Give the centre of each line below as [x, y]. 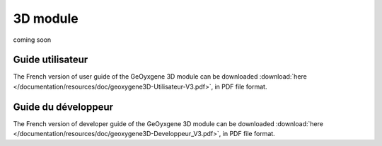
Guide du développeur [63, 107]
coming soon [32, 40]
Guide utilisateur [51, 60]
